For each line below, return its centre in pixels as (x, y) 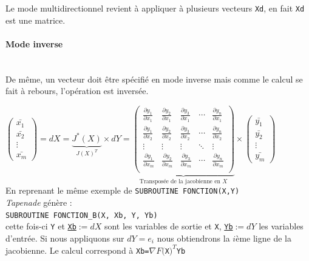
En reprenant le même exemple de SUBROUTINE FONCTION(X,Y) (123, 190)
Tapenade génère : (39, 202)
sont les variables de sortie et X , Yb (168, 226)
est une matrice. (36, 20)
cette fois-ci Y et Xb (41, 226)
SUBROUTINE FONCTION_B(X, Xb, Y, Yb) (82, 215)
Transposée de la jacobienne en (180, 181)
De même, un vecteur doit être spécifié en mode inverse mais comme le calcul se (154, 79)
